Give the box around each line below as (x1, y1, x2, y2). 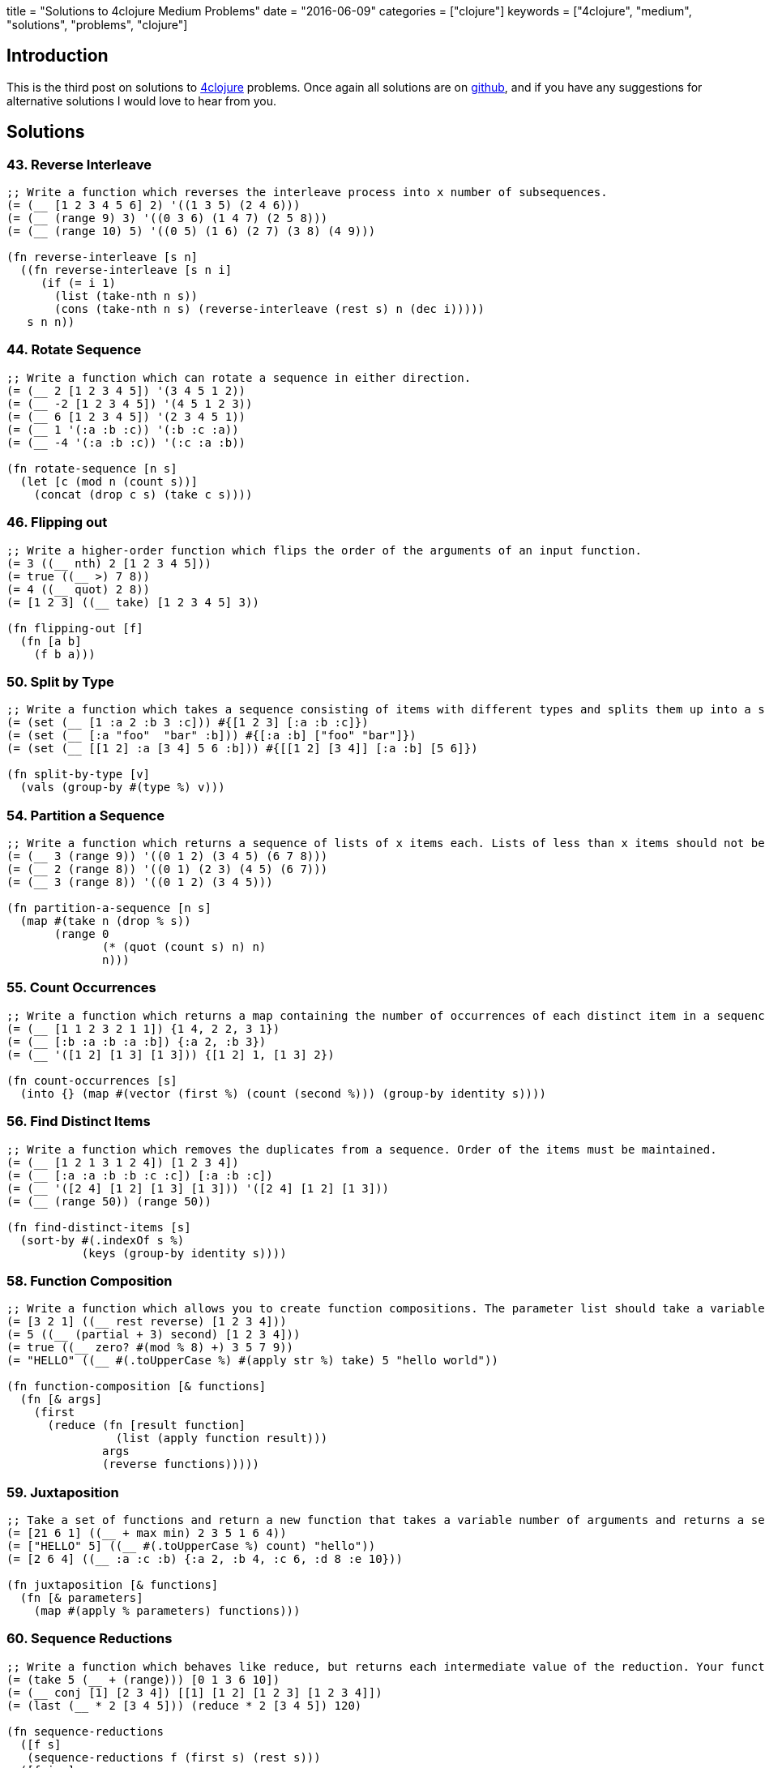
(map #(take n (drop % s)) (19, 914, 191, 928)
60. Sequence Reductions (6, 1630, 173, 1647)
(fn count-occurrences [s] (6, 1073, 177, 1087)
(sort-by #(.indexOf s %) (19, 1233, 185, 1247)
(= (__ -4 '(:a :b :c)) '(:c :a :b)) (6, 435, 246, 449)
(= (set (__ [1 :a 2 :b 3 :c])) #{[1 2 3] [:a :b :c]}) (6, 716, 369, 730)
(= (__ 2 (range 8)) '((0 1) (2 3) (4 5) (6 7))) (6, 863, 328, 876)
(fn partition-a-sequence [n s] (6, 901, 212, 915)
